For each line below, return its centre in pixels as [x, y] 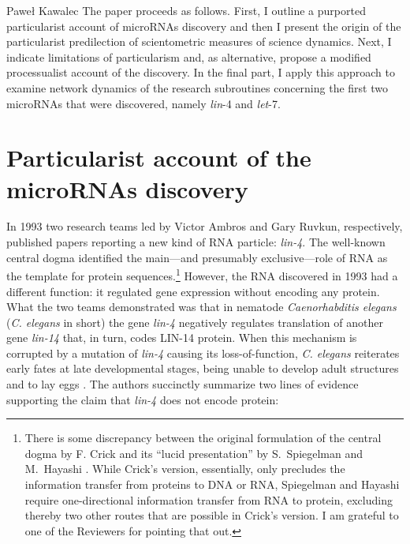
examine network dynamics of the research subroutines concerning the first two [197, 87]
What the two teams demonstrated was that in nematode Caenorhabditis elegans [201, 307]
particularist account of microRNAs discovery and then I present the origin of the [204, 26]
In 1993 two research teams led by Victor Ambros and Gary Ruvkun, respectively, [205, 226]
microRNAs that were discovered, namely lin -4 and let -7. [143, 103]
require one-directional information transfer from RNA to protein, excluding [209, 499]
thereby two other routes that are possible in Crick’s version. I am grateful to [212, 515]
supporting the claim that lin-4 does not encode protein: [143, 399]
